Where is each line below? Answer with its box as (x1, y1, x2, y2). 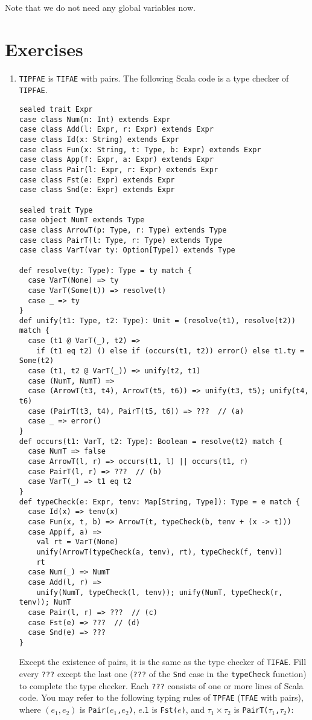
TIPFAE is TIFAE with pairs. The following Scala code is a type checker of (19, 71, 289, 84)
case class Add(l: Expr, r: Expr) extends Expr (19, 125, 214, 134)
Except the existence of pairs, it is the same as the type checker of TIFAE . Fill (19, 655, 307, 668)
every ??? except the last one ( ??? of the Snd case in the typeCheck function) (19, 667, 307, 680)
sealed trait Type (19, 205, 93, 214)
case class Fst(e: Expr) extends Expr (19, 175, 175, 184)
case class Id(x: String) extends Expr (19, 135, 179, 144)
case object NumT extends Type (19, 216, 145, 225)
